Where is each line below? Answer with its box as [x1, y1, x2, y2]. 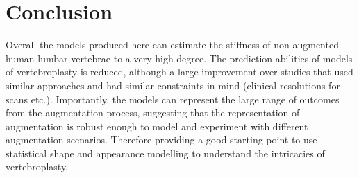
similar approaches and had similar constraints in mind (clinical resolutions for [6, 78, 340, 92]
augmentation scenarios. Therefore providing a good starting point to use [6, 132, 317, 147]
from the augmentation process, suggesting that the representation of [6, 105, 300, 120]
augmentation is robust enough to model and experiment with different [6, 118, 308, 133]
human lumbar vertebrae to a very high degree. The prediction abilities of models [6, 51, 353, 65]
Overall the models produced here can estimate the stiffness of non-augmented [6, 37, 339, 52]
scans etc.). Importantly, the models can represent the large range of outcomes [6, 91, 340, 106]
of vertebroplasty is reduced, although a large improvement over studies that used [6, 64, 353, 79]
